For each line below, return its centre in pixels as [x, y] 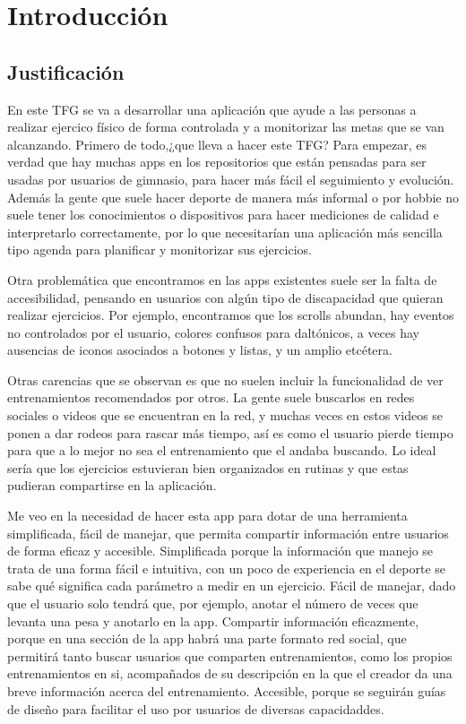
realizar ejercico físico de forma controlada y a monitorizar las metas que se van [226, 127]
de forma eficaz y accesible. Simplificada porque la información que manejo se [220, 551]
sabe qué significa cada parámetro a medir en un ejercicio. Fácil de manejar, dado [232, 586]
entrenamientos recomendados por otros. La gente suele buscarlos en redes [211, 397]
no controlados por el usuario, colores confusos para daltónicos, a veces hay [213, 332]
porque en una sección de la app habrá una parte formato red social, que [207, 638]
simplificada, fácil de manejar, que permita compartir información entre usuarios [228, 533]
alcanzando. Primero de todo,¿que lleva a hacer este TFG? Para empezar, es [217, 144]
